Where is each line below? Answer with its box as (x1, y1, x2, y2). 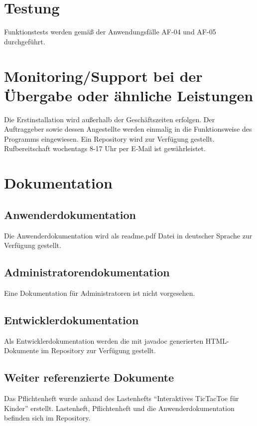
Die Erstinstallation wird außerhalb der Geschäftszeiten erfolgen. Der (4, 114, 215, 124)
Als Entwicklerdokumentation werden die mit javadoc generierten (4, 335, 204, 346)
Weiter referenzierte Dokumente (4, 370, 174, 385)
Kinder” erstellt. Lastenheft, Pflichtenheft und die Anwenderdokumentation (4, 403, 235, 413)
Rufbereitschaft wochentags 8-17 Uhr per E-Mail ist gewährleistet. (4, 143, 206, 154)
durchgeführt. (4, 36, 45, 46)
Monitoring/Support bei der (4, 65, 203, 86)
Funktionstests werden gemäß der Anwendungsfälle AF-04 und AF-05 (4, 26, 216, 37)
